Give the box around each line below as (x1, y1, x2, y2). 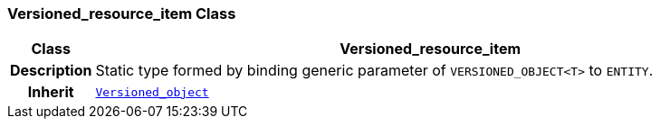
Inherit (27, 83, 74, 102)
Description (10, 61, 92, 80)
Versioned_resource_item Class (7, 4, 236, 22)
